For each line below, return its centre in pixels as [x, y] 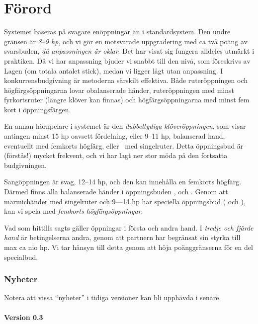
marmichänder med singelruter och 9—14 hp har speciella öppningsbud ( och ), [125, 201]
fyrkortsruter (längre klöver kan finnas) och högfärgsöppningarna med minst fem [127, 100]
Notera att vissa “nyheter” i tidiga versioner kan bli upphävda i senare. [113, 297]
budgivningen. [25, 165]
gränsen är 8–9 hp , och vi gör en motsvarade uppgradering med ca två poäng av [126, 41]
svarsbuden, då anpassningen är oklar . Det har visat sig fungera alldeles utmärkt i [129, 51]
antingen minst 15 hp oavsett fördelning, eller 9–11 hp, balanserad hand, [115, 136]
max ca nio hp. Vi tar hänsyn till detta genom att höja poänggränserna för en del [129, 247]
